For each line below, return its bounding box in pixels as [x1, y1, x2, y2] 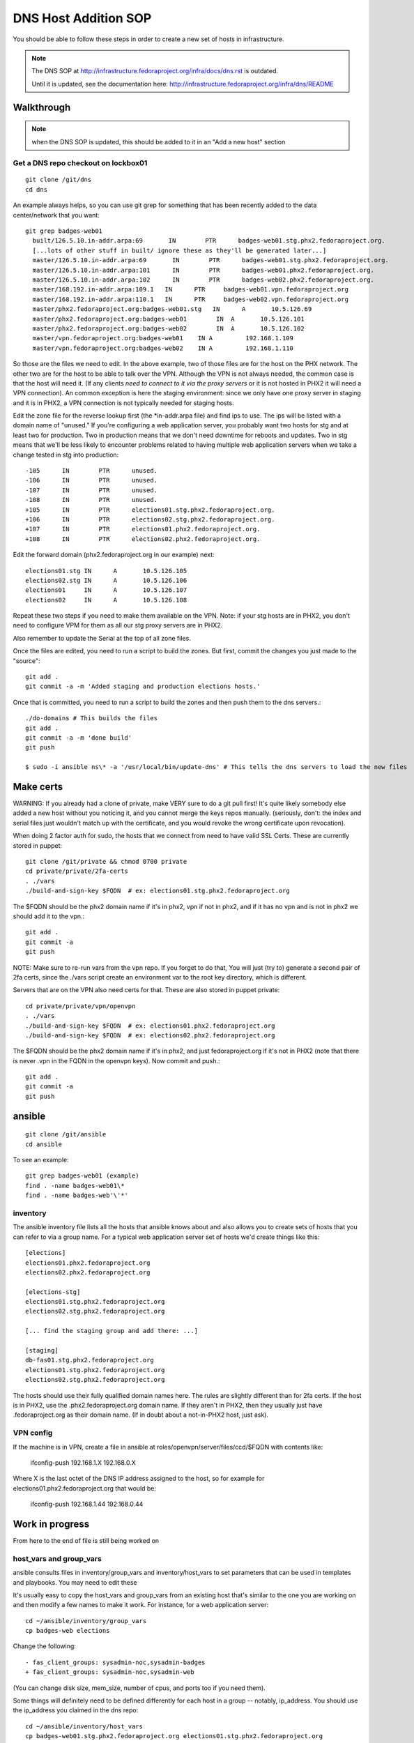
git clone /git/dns [25, 176, 92, 184]
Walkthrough [13, 101, 71, 113]
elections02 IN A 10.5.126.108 [25, 596, 187, 604]
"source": [13, 656, 41, 665]
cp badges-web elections [25, 1627, 110, 1635]
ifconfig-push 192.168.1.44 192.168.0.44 [30, 1500, 144, 1509]
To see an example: [13, 1156, 69, 1164]
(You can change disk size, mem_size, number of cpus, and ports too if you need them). [13, 1684, 266, 1692]
